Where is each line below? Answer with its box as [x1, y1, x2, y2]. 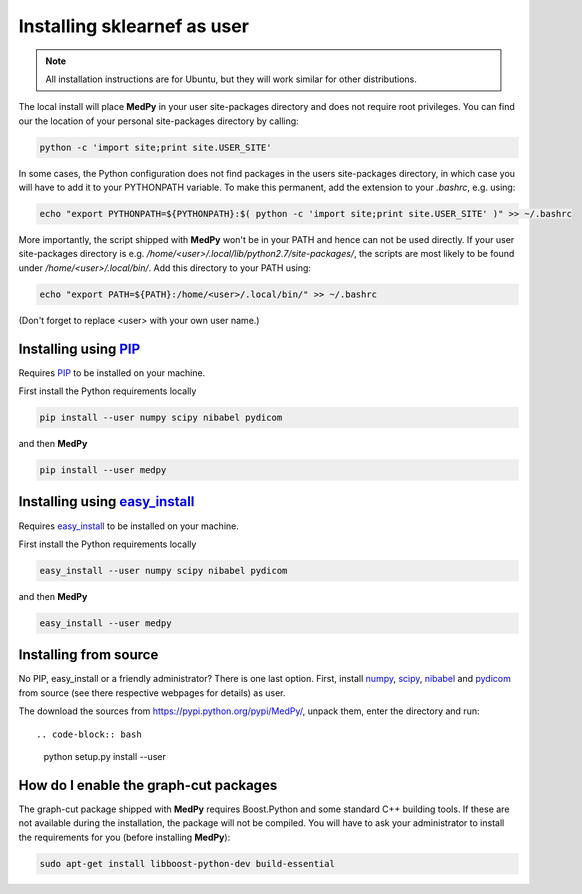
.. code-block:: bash [36, 728, 142, 740]
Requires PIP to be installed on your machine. [18, 366, 206, 379]
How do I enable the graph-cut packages [18, 776, 278, 794]
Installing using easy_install [18, 493, 195, 510]
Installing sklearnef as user [18, 15, 250, 37]
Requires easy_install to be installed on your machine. [18, 520, 240, 532]
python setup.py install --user [43, 750, 167, 762]
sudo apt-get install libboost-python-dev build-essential [39, 858, 335, 869]
